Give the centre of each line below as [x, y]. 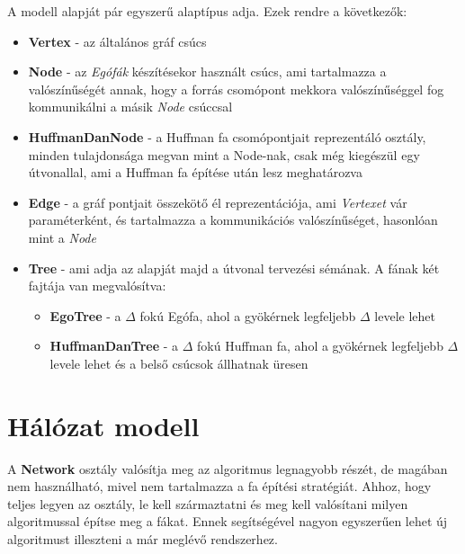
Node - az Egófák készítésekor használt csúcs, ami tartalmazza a [207, 71]
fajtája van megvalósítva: [97, 286]
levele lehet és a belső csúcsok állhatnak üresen [179, 363]
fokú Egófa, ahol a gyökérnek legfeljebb [248, 315]
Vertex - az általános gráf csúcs [117, 41]
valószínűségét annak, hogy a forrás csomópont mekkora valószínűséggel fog [236, 89]
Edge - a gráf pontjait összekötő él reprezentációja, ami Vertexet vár [218, 202]
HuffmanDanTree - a [114, 346]
